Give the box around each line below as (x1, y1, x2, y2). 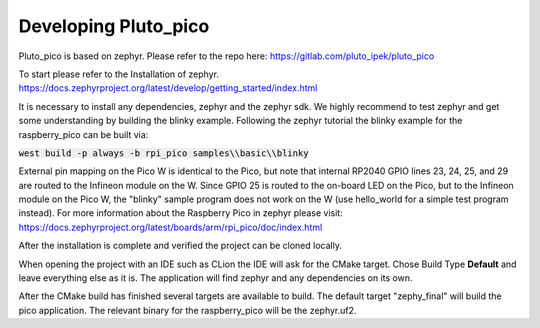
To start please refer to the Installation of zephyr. (18, 68, 220, 80)
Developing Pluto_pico (18, 15, 210, 37)
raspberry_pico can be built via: (18, 128, 149, 140)
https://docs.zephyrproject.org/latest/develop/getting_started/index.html (18, 82, 318, 94)
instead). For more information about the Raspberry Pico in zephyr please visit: (18, 207, 344, 219)
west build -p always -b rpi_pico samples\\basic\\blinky (18, 147, 309, 159)
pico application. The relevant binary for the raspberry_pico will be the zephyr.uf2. (18, 304, 357, 316)
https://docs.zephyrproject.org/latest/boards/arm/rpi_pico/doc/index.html (18, 221, 323, 233)
